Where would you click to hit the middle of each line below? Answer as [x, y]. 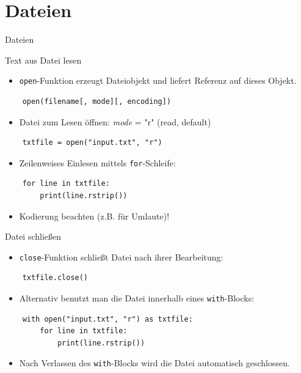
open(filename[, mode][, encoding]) [97, 101]
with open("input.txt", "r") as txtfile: [107, 319]
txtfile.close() [55, 278]
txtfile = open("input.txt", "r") [92, 143]
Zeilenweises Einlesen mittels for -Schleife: [97, 162]
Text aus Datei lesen [43, 60]
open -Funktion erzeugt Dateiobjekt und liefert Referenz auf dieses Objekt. [158, 80]
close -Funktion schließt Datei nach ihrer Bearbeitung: [121, 257]
